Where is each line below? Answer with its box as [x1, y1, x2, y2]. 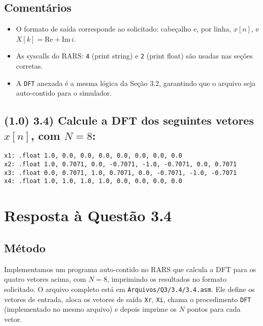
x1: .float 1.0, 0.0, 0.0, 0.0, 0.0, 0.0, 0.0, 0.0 [4, 152, 182, 160]
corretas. [16, 61, 43, 71]
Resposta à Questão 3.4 [4, 205, 172, 226]
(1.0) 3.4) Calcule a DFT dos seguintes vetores [4, 112, 254, 128]
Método [4, 240, 46, 255]
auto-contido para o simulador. [16, 87, 112, 98]
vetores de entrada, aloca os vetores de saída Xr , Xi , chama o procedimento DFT [4, 293, 251, 304]
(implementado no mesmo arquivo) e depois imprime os [4, 304, 177, 314]
